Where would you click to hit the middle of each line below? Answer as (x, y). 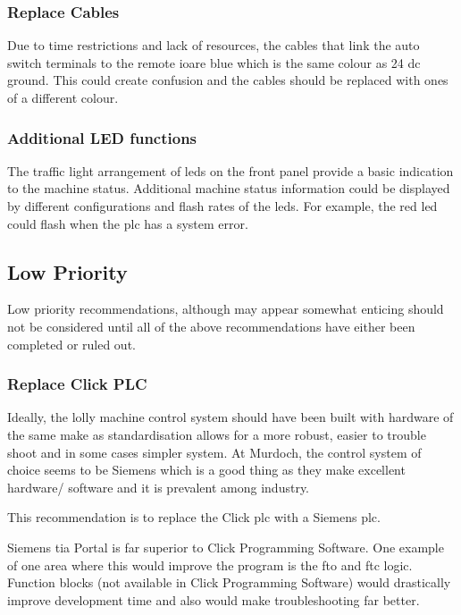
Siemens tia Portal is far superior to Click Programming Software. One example (226, 547)
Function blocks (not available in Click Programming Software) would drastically (229, 582)
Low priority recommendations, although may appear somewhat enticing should (226, 309)
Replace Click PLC (77, 384)
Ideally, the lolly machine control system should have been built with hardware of (230, 417)
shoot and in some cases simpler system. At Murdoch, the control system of (214, 452)
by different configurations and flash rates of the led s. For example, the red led (222, 206)
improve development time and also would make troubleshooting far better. (214, 599)
